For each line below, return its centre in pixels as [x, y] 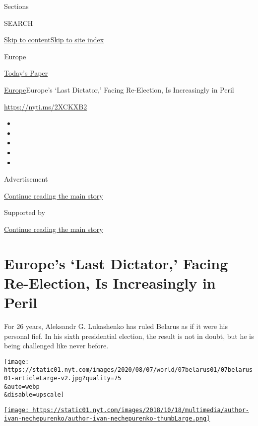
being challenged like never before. [56, 346]
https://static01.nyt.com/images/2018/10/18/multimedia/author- [141, 410]
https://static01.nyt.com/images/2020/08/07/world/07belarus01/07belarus [129, 370]
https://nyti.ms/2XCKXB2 [46, 106]
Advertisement [26, 179]
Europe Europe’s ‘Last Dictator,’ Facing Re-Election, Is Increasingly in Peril [119, 89]
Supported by [25, 212]
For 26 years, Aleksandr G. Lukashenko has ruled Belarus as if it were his [116, 326]
